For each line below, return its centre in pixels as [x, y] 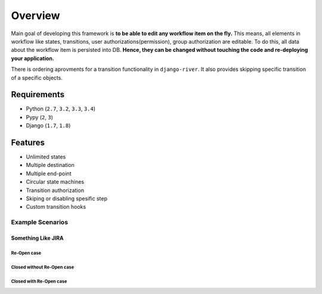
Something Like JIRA [37, 238]
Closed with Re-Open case [39, 281]
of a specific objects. [37, 78]
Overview [35, 16]
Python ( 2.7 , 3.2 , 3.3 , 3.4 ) [61, 109]
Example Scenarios [40, 222]
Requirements [38, 95]
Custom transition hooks [56, 207]
